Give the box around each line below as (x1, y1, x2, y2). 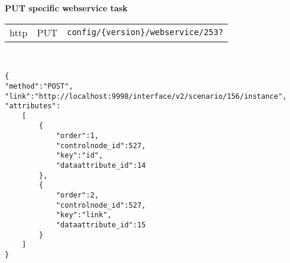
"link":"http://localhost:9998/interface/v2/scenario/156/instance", (5, 92, 287, 101)
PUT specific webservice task (5, 2, 128, 14)
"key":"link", (55, 211, 112, 220)
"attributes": (5, 102, 61, 111)
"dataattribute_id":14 (55, 161, 146, 170)
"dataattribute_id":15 (55, 221, 146, 230)
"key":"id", (55, 151, 103, 160)
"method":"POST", (5, 82, 73, 90)
